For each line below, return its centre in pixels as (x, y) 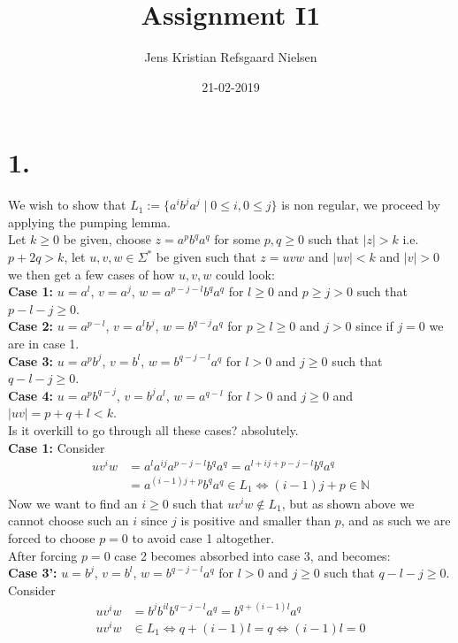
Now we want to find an (73, 503)
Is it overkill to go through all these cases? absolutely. (153, 429)
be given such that (206, 257)
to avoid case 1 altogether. (203, 537)
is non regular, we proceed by (361, 205)
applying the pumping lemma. (89, 222)
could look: (245, 274)
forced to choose (52, 537)
